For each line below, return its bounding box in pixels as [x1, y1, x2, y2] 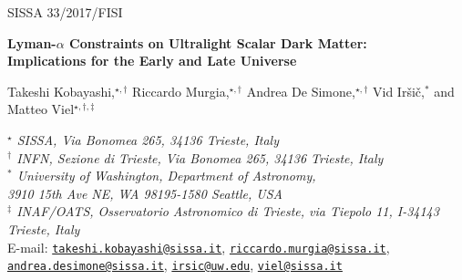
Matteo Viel [7, 99, 75, 119]
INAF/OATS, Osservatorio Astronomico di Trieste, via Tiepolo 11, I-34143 [16, 202, 439, 221]
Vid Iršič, [373, 81, 425, 100]
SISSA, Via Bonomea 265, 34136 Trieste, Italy [16, 130, 279, 149]
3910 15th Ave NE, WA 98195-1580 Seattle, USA [7, 183, 282, 202]
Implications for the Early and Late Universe [7, 51, 297, 70]
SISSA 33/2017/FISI [7, 3, 123, 21]
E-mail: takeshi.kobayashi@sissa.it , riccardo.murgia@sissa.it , [7, 237, 390, 256]
